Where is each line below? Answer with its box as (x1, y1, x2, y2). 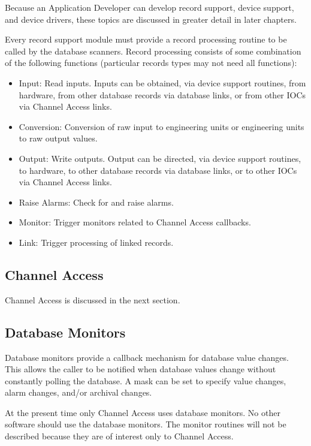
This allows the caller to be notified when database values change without (5, 363, 276, 375)
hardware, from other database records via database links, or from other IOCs (19, 88, 306, 101)
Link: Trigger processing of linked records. (19, 236, 174, 248)
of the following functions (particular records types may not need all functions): (5, 56, 297, 69)
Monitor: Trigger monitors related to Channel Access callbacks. (19, 216, 251, 228)
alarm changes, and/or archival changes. (5, 386, 152, 399)
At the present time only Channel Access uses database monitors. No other (5, 406, 280, 418)
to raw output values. (19, 132, 98, 144)
